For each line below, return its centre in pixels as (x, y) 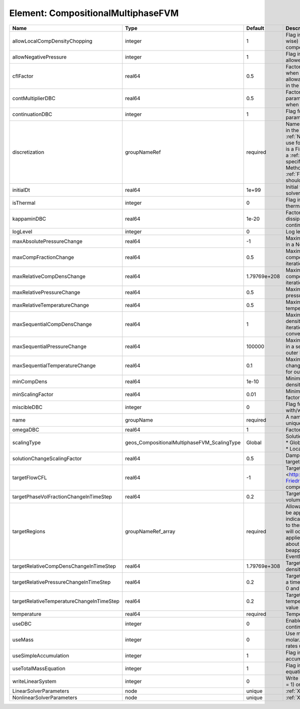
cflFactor (23, 76)
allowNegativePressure (39, 57)
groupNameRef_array (150, 531)
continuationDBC (32, 114)
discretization (28, 152)
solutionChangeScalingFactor (47, 458)
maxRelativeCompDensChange (49, 276)
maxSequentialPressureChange (49, 346)
